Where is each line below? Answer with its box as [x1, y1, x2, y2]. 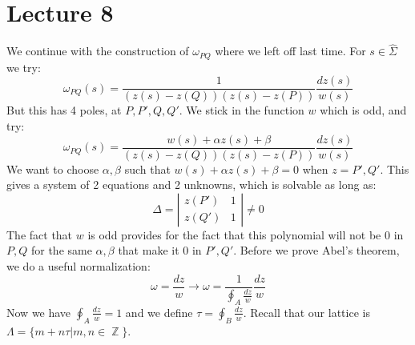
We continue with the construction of [6, 42, 189, 59]
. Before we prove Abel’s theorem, [233, 242, 400, 259]
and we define [125, 303, 193, 320]
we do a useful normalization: [6, 258, 151, 275]
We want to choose [6, 160, 99, 177]
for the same [30, 242, 92, 259]
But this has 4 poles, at [6, 102, 122, 118]
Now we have [6, 303, 71, 320]
